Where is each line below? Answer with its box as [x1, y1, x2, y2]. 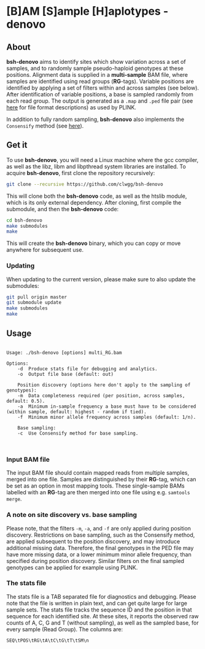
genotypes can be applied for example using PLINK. [6, 564, 138, 571]
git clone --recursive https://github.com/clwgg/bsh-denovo [6, 181, 164, 187]
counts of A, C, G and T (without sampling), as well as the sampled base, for [6, 619, 199, 626]
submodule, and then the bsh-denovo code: [6, 205, 119, 212]
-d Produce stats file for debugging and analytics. [17, 365, 158, 372]
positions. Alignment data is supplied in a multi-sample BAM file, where [6, 71, 188, 78]
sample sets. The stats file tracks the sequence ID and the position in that [6, 606, 192, 613]
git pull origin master [6, 293, 68, 300]
